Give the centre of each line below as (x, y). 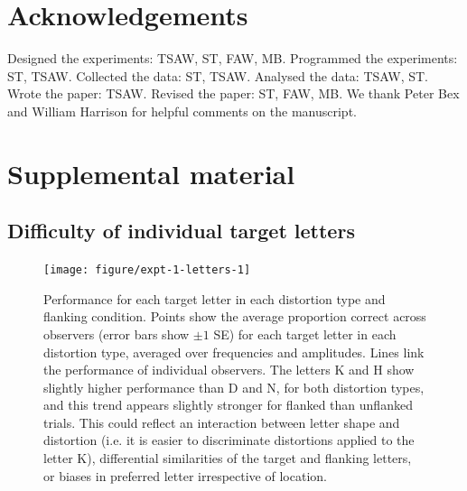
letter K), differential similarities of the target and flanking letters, (228, 458)
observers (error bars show (117, 334)
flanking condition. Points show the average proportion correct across (235, 316)
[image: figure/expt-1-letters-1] (147, 270)
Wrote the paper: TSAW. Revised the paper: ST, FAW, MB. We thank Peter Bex (233, 93)
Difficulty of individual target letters (181, 231)
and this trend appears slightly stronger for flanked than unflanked (228, 405)
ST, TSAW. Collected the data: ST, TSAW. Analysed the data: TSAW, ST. (218, 75)
